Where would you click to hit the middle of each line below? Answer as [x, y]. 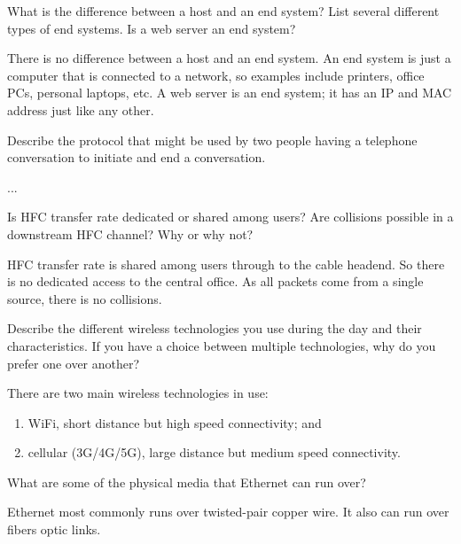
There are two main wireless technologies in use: [138, 393]
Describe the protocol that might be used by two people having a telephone [212, 140]
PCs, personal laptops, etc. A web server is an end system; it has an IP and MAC [230, 93]
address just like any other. [81, 109]
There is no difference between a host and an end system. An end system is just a [229, 58]
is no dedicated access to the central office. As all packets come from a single [215, 281]
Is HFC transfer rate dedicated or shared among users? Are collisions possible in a [230, 217]
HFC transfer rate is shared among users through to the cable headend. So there [226, 264]
